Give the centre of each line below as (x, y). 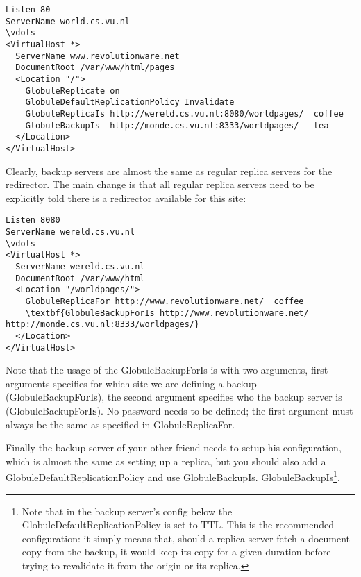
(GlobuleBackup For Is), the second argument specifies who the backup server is (174, 397)
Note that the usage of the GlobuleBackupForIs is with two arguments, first (167, 370)
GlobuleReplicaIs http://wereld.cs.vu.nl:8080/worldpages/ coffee (184, 114)
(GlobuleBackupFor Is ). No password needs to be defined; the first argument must (179, 410)
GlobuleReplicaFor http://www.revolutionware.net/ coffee (165, 301)
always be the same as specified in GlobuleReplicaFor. (120, 424)
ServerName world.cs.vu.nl (68, 21)
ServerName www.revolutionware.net (98, 56)
